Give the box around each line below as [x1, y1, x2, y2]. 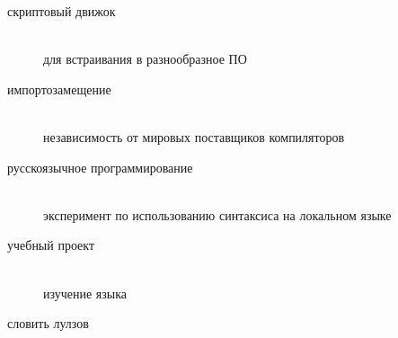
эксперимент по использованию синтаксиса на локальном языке [43, 205, 392, 224]
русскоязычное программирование [7, 157, 193, 176]
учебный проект [7, 236, 95, 254]
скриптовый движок [7, 2, 116, 20]
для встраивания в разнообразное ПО [43, 49, 247, 68]
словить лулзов [7, 314, 89, 333]
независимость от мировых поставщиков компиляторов [43, 127, 345, 146]
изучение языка [43, 283, 128, 302]
